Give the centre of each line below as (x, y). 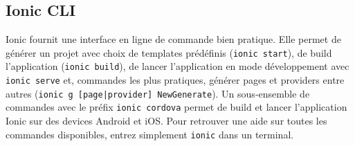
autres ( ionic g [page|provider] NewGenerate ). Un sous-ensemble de (158, 93)
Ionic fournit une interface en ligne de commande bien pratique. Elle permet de (173, 39)
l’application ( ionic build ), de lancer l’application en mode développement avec (177, 66)
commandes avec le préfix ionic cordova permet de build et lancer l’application (176, 107)
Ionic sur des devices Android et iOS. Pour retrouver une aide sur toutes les (166, 121)
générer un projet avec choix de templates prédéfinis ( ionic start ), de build (169, 52)
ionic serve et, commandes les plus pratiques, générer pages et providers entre (175, 80)
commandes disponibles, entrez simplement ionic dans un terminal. (150, 134)
